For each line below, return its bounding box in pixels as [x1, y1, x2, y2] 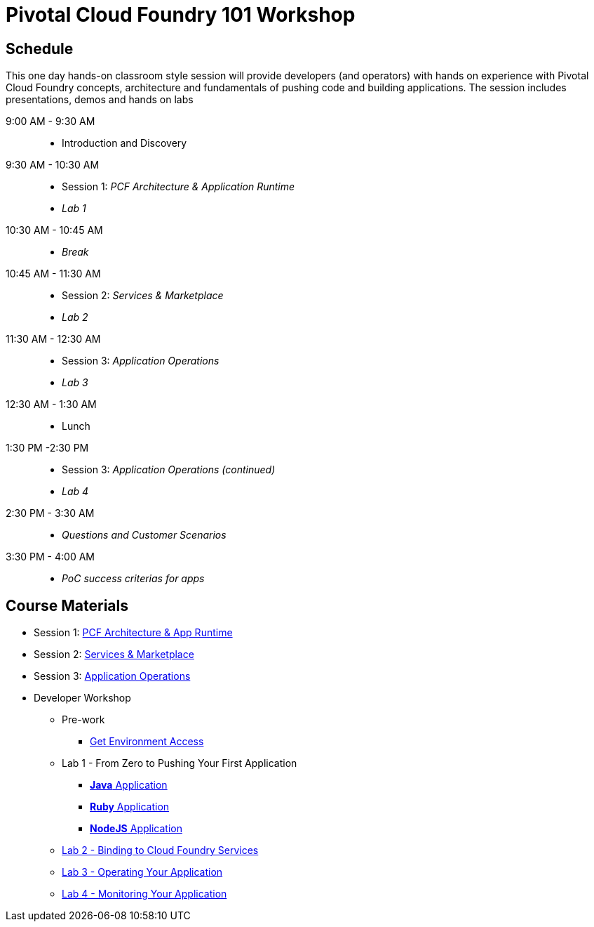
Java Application [90, 779, 168, 791]
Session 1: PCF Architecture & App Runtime [34, 626, 233, 639]
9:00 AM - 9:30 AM [6, 115, 95, 128]
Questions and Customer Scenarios [62, 529, 227, 541]
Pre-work [62, 714, 105, 726]
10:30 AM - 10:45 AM [6, 224, 103, 237]
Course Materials [6, 596, 129, 614]
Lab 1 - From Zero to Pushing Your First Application [62, 757, 297, 770]
